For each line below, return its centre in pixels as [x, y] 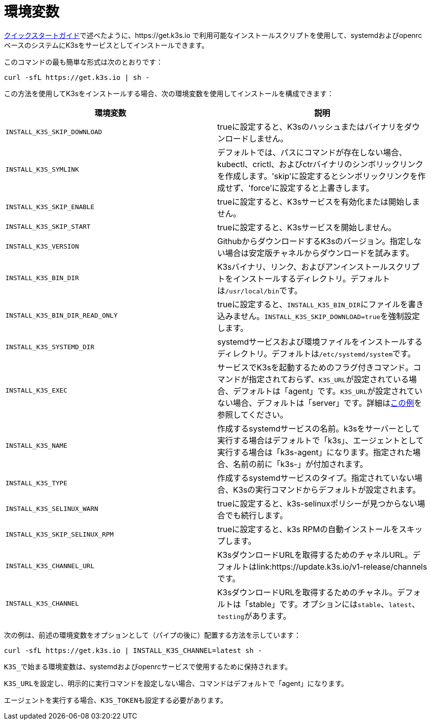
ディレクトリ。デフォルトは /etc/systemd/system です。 [316, 353]
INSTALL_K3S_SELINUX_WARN [52, 509]
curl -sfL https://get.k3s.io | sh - [77, 77]
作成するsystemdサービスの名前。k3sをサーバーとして [319, 428]
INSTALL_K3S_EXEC [37, 391]
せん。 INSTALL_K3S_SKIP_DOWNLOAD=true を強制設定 [330, 316]
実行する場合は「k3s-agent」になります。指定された [315, 452]
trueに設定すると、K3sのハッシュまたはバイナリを [311, 127]
